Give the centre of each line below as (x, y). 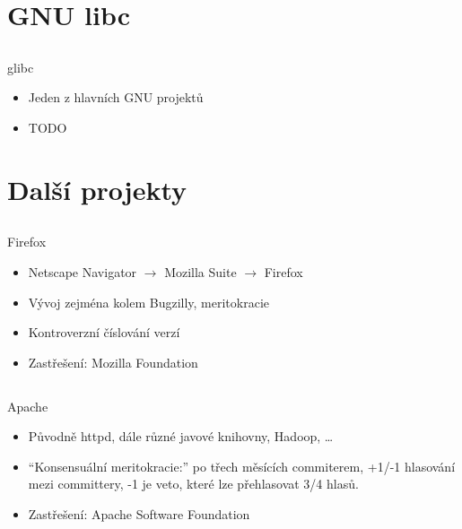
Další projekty (97, 189)
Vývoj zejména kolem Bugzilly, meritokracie (148, 302)
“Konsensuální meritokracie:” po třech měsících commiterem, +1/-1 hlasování (242, 466)
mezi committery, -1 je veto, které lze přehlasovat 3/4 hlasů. (193, 484)
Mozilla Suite (200, 271)
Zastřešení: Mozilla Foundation (113, 362)
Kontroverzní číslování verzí (104, 332)
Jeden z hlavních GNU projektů (116, 97)
